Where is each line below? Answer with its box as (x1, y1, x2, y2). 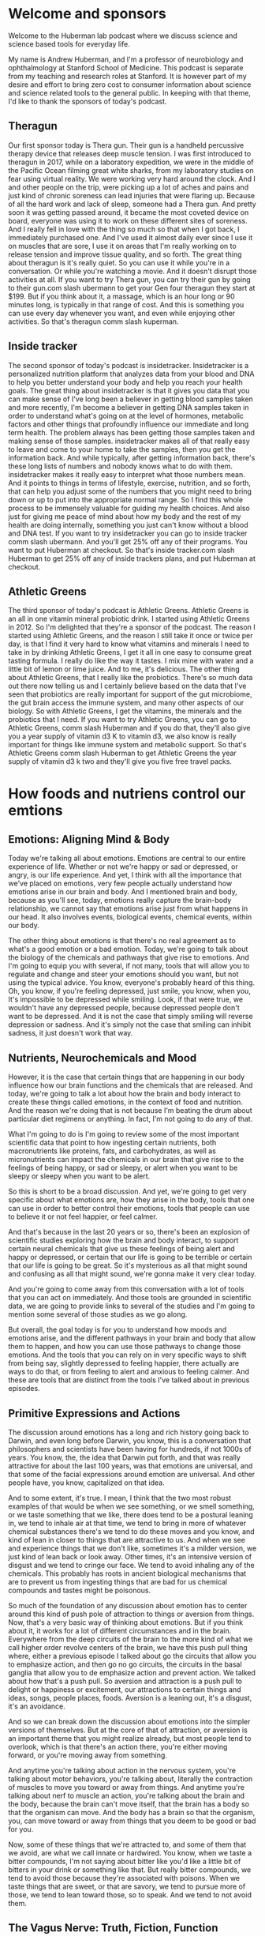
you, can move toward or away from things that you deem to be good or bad (8, 1816, 256, 1825)
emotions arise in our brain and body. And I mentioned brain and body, (8, 887, 238, 897)
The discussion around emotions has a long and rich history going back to (8, 1427, 249, 1437)
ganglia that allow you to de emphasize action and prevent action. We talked (8, 1668, 256, 1677)
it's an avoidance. (8, 1701, 65, 1711)
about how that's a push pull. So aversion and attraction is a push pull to (8, 1676, 243, 1686)
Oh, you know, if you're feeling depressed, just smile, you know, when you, (8, 987, 251, 996)
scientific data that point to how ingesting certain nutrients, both (8, 1138, 217, 1148)
